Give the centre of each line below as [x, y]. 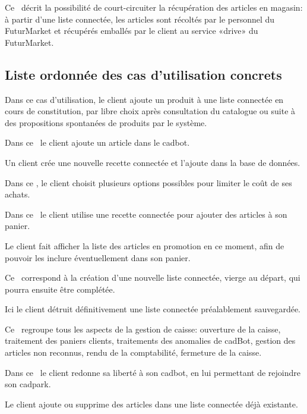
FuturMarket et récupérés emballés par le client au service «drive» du [132, 31]
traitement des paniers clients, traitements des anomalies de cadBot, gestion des [150, 341]
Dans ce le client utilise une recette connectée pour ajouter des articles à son [146, 214]
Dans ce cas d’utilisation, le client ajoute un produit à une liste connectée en [144, 99]
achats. [18, 194]
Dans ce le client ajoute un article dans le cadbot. [97, 142]
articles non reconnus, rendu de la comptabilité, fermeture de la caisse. [133, 352]
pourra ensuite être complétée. [60, 289]
